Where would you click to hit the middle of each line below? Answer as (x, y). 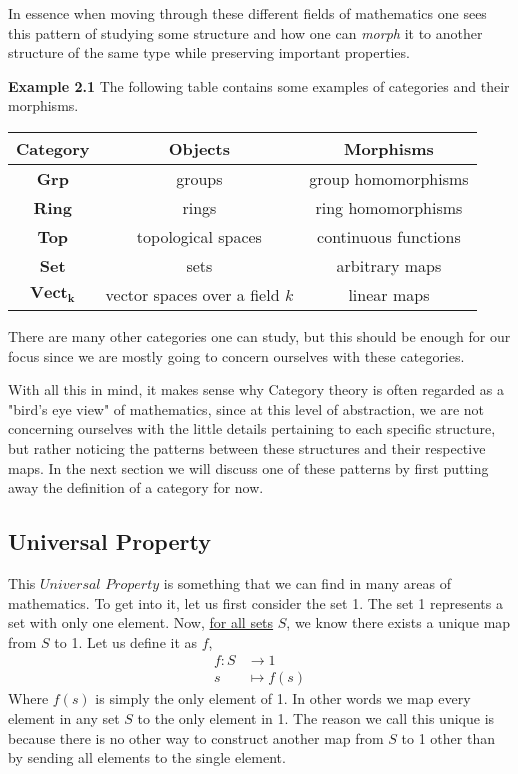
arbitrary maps (389, 265)
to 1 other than (448, 737)
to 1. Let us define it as (126, 641)
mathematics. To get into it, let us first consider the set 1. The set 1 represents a (255, 602)
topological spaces (199, 236)
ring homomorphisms (389, 207)
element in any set (64, 717)
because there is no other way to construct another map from (196, 737)
